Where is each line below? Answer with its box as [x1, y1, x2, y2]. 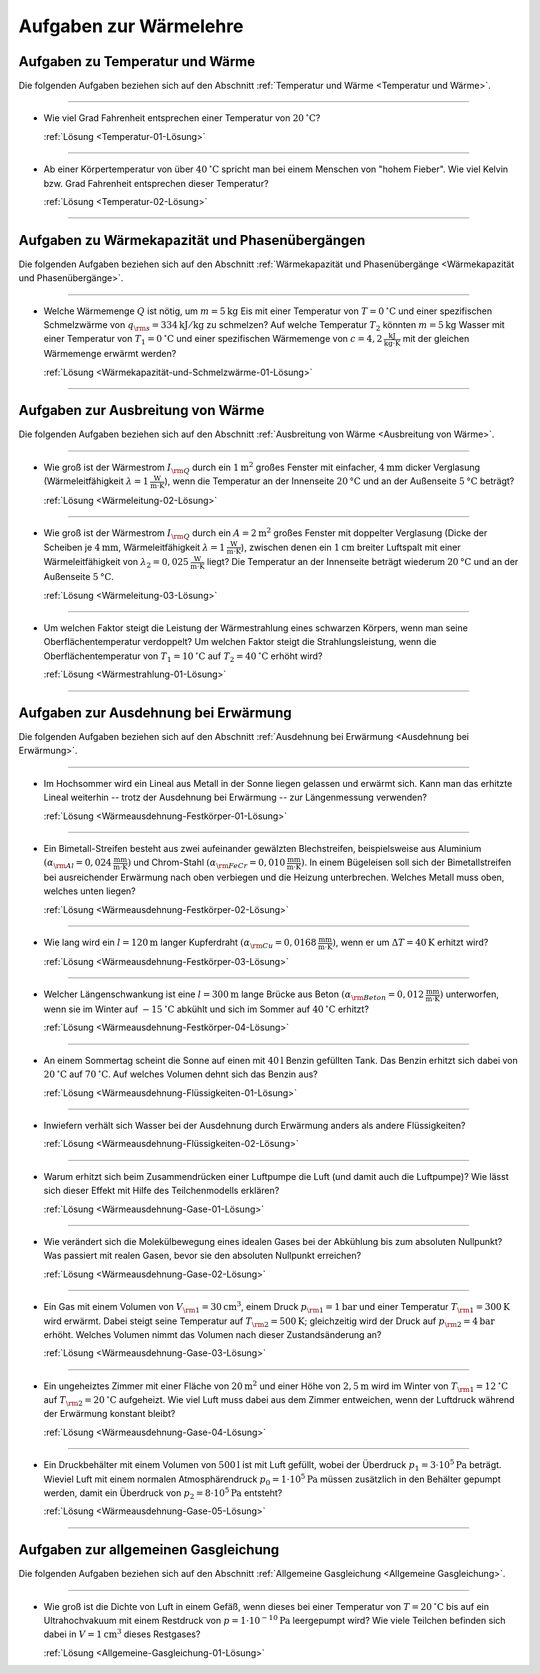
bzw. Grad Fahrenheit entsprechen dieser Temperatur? [43, 177, 269, 189]
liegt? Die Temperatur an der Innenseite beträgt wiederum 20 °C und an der [206, 556, 519, 568]
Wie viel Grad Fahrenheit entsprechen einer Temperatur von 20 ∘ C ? [43, 111, 321, 124]
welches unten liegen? [43, 885, 137, 897]
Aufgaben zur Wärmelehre [18, 15, 244, 37]
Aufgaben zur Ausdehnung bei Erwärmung [18, 704, 292, 721]
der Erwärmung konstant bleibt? [43, 1408, 176, 1420]
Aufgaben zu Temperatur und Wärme [18, 53, 256, 70]
